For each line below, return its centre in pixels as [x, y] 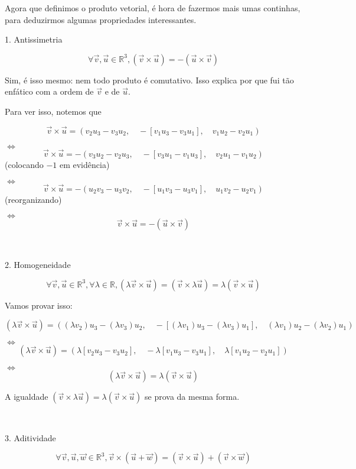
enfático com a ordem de [49, 91]
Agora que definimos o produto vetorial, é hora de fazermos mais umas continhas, [153, 8]
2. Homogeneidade [38, 264]
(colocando [24, 164]
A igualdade [27, 397]
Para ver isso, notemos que [53, 111]
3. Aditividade [30, 437]
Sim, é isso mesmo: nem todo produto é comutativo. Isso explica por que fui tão [149, 80]
